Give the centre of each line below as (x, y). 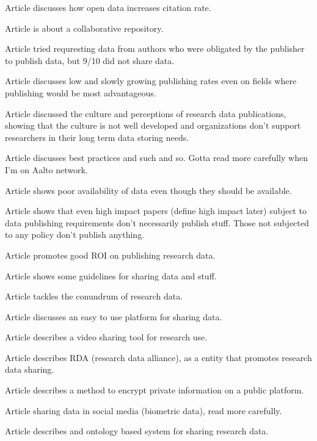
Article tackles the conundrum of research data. (94, 296)
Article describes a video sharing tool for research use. (106, 337)
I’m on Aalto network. (46, 169)
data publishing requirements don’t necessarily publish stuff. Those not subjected (157, 222)
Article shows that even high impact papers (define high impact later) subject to (156, 211)
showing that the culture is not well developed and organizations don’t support (153, 125)
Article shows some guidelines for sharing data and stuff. (111, 275)
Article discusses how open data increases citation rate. (108, 7)
